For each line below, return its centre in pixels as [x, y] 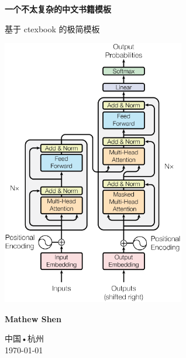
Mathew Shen [33, 318]
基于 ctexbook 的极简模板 [52, 28]
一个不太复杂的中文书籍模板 [58, 9]
